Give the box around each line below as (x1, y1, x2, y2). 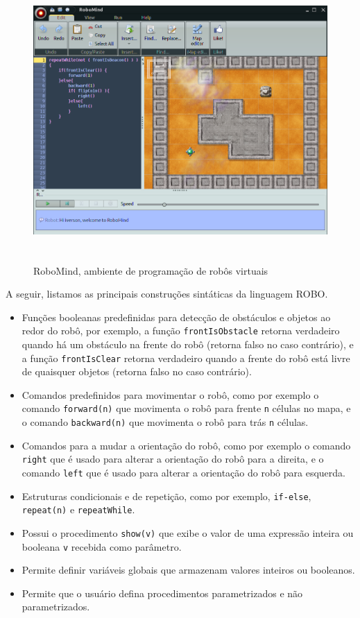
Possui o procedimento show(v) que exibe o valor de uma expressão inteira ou (22, 525, 354, 540)
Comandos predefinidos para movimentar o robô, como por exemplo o (22, 387, 319, 402)
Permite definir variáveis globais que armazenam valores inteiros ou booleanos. (22, 563, 355, 577)
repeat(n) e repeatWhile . (22, 502, 135, 517)
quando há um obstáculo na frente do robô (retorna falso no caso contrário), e (22, 336, 354, 351)
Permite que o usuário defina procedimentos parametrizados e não (22, 585, 303, 600)
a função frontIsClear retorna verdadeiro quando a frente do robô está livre (22, 350, 350, 365)
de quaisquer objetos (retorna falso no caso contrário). (22, 364, 252, 379)
